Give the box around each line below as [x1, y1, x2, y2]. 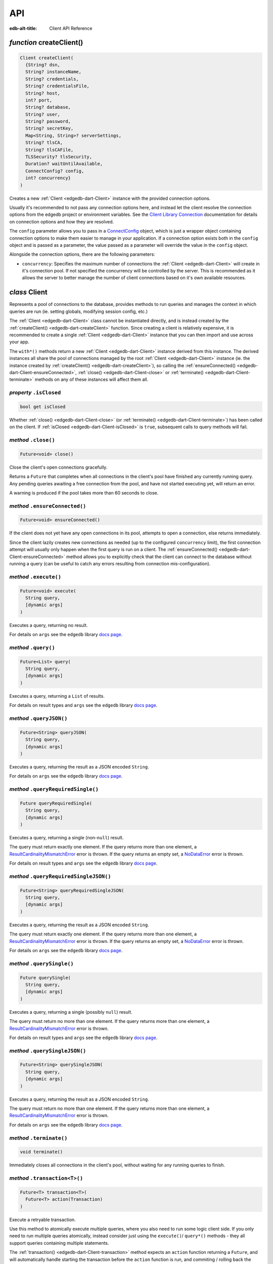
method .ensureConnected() [9, 502, 86, 509]
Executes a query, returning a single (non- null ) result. [9, 834, 124, 840]
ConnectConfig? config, [25, 168, 84, 174]
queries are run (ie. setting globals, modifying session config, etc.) [9, 308, 148, 314]
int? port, [25, 97, 53, 103]
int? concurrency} [25, 175, 71, 181]
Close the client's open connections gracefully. [9, 464, 108, 470]
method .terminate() [9, 1134, 68, 1141]
